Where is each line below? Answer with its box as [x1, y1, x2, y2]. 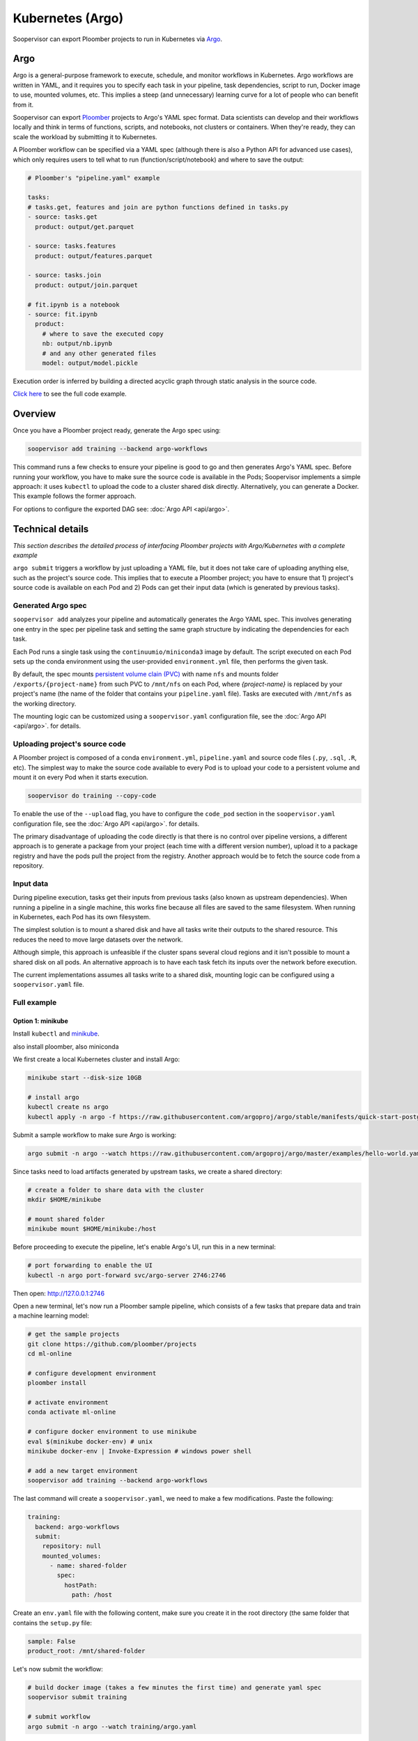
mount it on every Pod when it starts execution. [13, 773, 149, 781]
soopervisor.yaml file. [13, 981, 84, 989]
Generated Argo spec [13, 601, 87, 611]
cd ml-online [27, 1350, 72, 1358]
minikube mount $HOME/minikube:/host [27, 1225, 157, 1233]
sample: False [27, 1637, 76, 1645]
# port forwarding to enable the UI [27, 1261, 153, 1270]
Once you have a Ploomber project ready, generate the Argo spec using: [13, 426, 221, 435]
